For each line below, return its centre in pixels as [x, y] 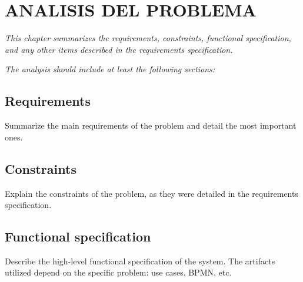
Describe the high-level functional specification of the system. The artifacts [140, 261]
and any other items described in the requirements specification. [119, 49]
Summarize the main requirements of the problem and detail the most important [151, 125]
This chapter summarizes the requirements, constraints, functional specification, [148, 38]
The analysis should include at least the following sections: [110, 69]
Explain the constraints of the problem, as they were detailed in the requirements [151, 193]
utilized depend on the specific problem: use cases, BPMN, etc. [118, 272]
